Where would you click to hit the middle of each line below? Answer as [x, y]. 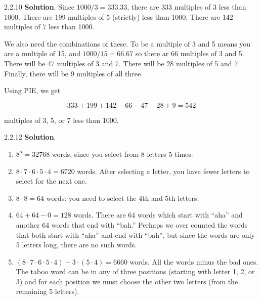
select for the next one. [51, 181]
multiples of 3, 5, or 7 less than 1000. [61, 120]
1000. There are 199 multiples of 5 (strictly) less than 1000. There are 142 [119, 16]
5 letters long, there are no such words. [76, 245]
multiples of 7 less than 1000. [49, 27]
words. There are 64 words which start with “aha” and [158, 215]
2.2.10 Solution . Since [39, 7]
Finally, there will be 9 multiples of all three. [74, 73]
